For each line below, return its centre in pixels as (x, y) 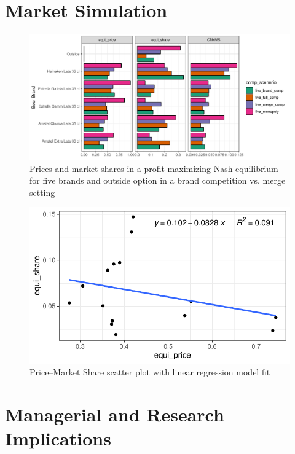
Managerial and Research (115, 414)
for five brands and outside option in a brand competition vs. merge (158, 180)
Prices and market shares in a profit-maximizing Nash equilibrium (154, 168)
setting (42, 192)
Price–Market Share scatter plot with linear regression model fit (150, 372)
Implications (58, 438)
